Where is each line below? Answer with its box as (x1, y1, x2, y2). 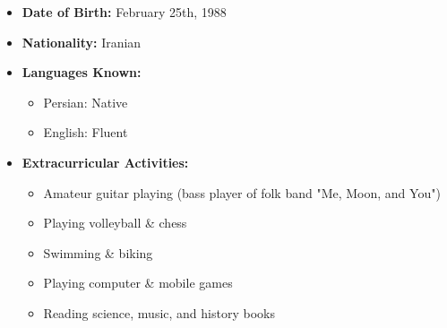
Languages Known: (21, 63, 142, 82)
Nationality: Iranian (21, 32, 142, 51)
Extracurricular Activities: (21, 152, 189, 171)
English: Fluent (43, 123, 128, 142)
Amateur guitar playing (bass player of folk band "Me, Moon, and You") (43, 183, 441, 202)
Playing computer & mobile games (43, 273, 233, 292)
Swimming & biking (43, 243, 153, 262)
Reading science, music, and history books (43, 303, 275, 322)
